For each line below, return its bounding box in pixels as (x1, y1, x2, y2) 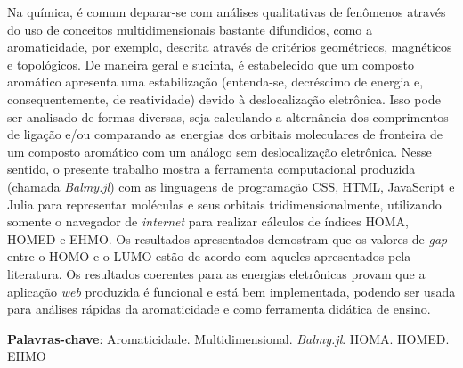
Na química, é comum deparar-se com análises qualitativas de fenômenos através (7, 3, 446, 20)
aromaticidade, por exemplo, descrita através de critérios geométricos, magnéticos (7, 37, 452, 56)
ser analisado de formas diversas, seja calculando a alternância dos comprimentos (7, 107, 449, 126)
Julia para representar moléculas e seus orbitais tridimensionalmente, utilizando (7, 194, 442, 213)
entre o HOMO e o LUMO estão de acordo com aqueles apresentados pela (7, 247, 411, 266)
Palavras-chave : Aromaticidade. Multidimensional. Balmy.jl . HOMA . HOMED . (7, 329, 450, 348)
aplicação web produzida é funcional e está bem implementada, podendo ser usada (7, 282, 456, 300)
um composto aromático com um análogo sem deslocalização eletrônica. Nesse (7, 142, 432, 160)
